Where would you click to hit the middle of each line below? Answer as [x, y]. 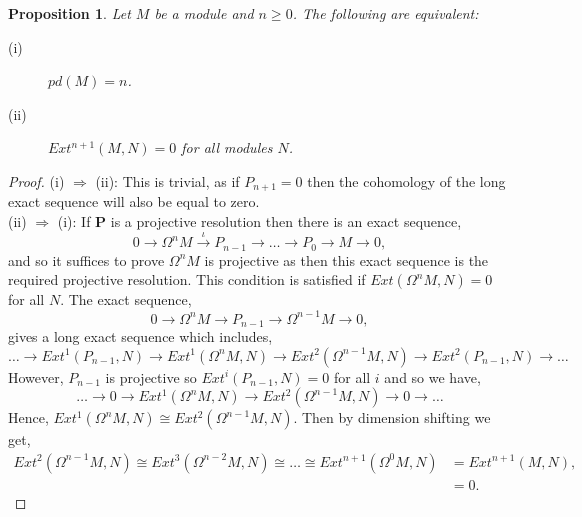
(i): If [74, 221]
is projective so [151, 376]
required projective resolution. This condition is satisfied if [187, 279]
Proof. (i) [36, 180]
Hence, [28, 417]
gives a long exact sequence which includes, [140, 336]
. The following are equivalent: [385, 13]
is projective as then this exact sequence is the [346, 259]
